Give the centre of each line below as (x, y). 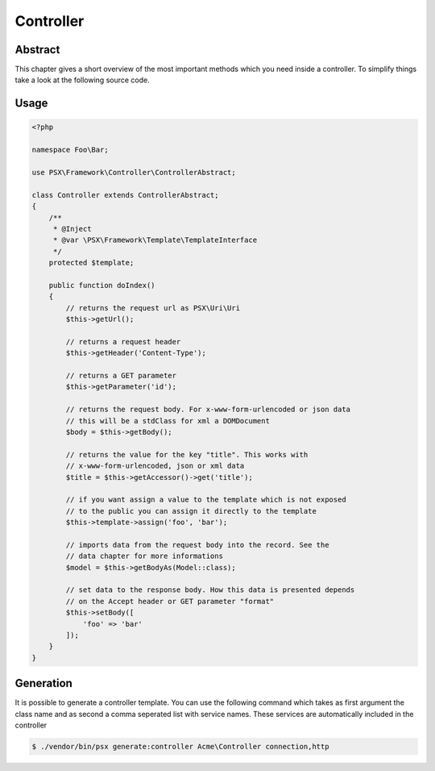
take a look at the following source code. (83, 80)
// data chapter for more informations (144, 556)
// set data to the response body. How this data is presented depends (210, 590)
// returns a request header (123, 342)
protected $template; (91, 263)
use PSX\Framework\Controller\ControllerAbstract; (134, 173)
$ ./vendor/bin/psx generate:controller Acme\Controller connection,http (180, 747)
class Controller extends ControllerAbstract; (125, 195)
